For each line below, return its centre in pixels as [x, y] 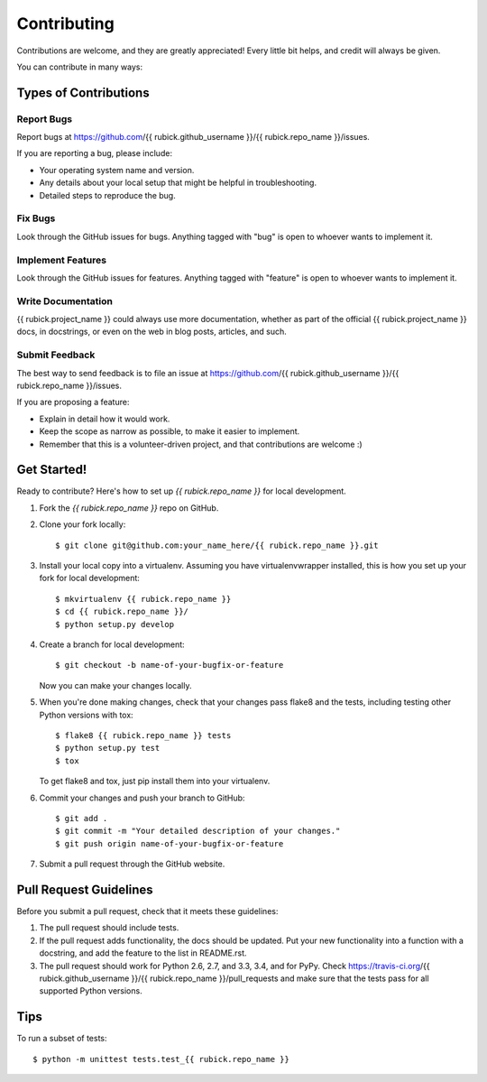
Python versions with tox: [87, 715]
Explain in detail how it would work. [105, 419]
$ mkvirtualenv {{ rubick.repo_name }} [143, 599]
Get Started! [52, 470]
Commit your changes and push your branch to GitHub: [142, 798]
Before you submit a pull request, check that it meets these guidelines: [147, 911]
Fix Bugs [36, 218]
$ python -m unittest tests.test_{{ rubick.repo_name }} [161, 1059]
